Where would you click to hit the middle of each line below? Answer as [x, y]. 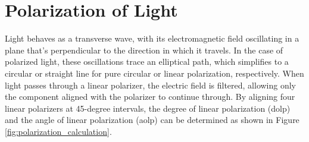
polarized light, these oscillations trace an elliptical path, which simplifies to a [147, 61]
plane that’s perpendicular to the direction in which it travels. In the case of [144, 50]
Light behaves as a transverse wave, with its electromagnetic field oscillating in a [152, 38]
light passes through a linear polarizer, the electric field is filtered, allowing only [151, 85]
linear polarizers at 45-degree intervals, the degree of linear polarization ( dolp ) [148, 108]
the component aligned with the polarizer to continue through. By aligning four [150, 97]
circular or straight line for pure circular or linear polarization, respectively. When [154, 73]
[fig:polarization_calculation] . [58, 131]
